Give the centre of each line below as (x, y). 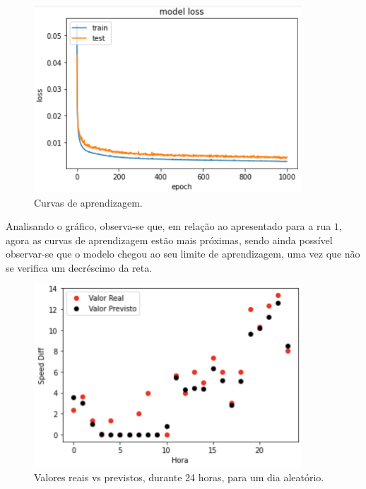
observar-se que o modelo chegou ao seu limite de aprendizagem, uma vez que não (183, 254)
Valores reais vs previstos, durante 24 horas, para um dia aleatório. (179, 477)
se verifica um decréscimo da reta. (79, 267)
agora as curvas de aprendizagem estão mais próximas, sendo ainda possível (169, 240)
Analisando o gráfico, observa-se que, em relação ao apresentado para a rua (169, 226)
